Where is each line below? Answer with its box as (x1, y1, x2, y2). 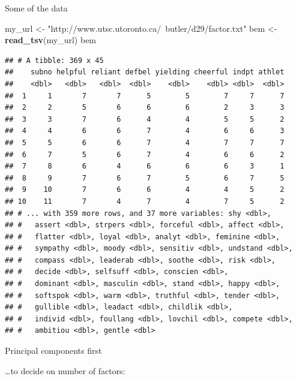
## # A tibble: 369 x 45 (5, 56, 104, 65)
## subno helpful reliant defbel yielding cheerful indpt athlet (5, 68, 285, 77)
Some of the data (5, 2, 68, 14)
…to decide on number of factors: (5, 364, 125, 377)
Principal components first (5, 344, 102, 357)
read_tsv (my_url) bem (5, 34, 97, 46)
